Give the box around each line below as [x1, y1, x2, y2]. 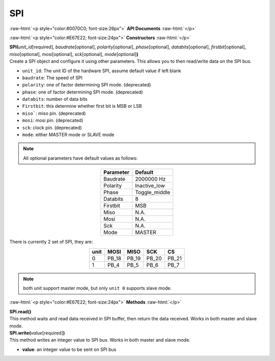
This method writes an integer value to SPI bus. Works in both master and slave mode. [9, 337, 190, 343]
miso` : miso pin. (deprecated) [22, 110, 86, 116]
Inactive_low [135, 182, 165, 189]
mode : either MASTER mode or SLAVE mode [22, 132, 115, 138]
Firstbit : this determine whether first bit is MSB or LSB [22, 103, 142, 109]
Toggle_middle [135, 189, 171, 196]
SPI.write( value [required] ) [9, 329, 65, 336]
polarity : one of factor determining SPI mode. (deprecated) [22, 82, 151, 88]
